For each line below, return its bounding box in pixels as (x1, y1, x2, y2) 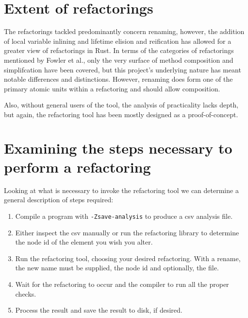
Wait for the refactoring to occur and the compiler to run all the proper (15, 279, 229, 289)
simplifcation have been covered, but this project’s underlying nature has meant (4, 64, 241, 74)
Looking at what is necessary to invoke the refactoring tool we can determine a (4, 185, 239, 195)
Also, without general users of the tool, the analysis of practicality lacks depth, (4, 100, 239, 110)
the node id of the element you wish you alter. (15, 237, 153, 247)
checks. (15, 288, 36, 299)
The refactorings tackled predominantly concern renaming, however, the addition (4, 26, 245, 36)
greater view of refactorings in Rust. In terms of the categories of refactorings (4, 45, 234, 55)
